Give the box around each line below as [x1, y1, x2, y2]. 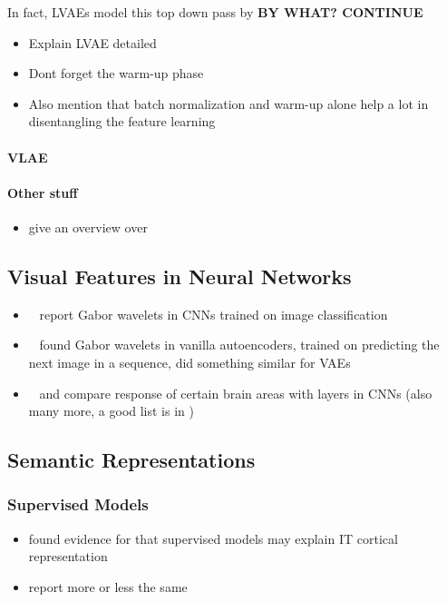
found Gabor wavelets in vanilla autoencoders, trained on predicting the [39, 335, 440, 354]
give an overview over [28, 217, 148, 236]
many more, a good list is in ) [28, 401, 194, 420]
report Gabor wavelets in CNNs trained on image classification [39, 304, 388, 323]
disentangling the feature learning [28, 112, 216, 131]
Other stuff [7, 183, 78, 202]
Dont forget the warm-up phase [28, 64, 204, 83]
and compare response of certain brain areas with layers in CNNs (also [39, 383, 432, 402]
